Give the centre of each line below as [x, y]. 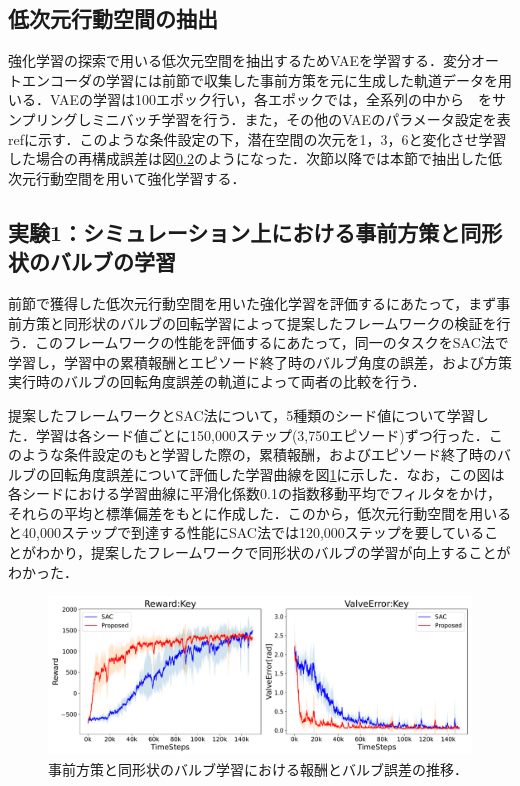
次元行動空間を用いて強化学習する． [127, 177]
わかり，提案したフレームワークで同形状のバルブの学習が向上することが [273, 552]
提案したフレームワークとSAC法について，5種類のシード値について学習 [241, 414]
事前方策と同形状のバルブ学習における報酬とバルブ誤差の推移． [258, 768]
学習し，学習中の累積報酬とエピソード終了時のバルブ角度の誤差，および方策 [260, 361]
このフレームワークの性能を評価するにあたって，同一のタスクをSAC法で [271, 342]
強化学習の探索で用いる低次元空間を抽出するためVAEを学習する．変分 [239, 60]
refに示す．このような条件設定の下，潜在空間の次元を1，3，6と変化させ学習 [257, 138]
